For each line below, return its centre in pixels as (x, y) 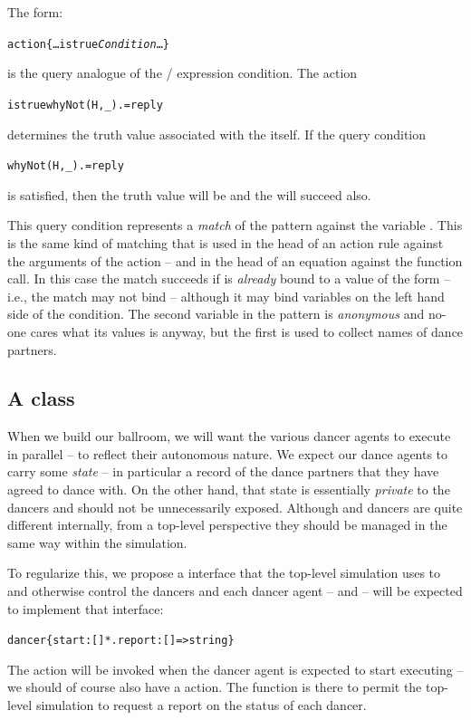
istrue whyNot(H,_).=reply (85, 105)
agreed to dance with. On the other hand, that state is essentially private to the (229, 490)
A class (41, 398)
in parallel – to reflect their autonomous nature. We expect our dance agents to (228, 453)
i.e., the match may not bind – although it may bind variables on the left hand (226, 296)
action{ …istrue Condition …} (89, 44)
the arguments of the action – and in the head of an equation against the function (235, 260)
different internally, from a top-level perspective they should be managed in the (227, 525)
